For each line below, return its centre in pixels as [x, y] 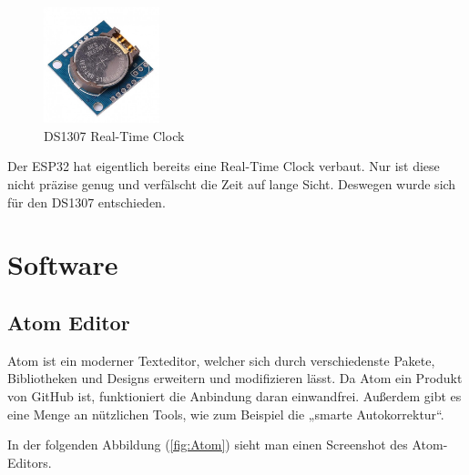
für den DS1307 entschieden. [87, 202]
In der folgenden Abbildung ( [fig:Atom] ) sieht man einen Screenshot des [208, 445]
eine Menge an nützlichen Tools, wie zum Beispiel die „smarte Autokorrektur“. [226, 414]
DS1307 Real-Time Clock [114, 135]
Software [63, 264]
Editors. [30, 462]
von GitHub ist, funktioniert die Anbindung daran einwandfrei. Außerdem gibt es [234, 395]
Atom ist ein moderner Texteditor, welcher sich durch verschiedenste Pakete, [221, 360]
